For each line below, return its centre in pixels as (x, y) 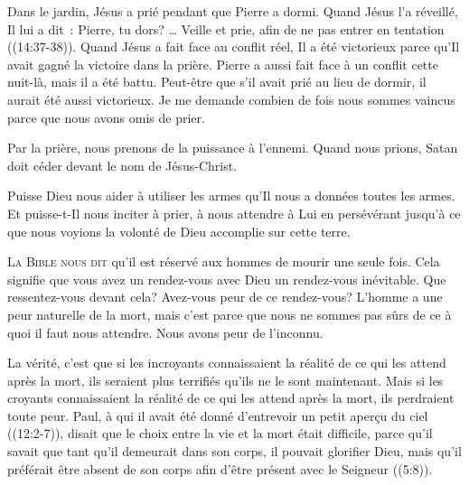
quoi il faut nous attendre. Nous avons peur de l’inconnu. (165, 332)
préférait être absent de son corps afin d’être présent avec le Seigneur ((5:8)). (220, 468)
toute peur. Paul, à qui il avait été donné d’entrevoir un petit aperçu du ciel (218, 415)
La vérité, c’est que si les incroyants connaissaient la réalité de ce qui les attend (227, 363)
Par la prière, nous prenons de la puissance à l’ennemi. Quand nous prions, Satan (233, 148)
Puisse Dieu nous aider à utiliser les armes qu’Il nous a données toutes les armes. (231, 196)
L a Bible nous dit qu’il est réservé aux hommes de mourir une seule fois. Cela (224, 261)
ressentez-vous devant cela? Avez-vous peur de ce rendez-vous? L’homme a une (225, 297)
